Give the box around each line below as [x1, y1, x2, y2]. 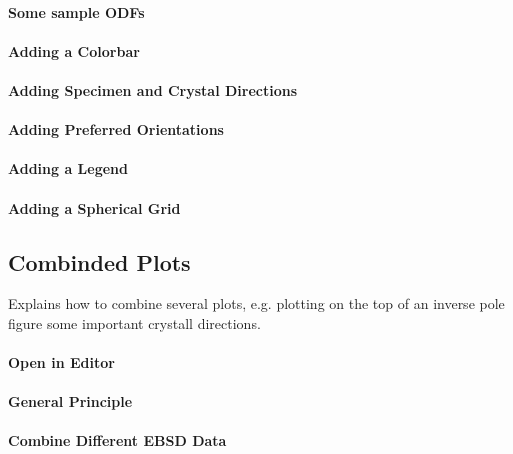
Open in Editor [8, 352, 115, 373]
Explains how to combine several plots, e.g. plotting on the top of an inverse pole [8, 293, 505, 314]
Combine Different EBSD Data [8, 430, 227, 451]
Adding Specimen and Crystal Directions [8, 79, 298, 100]
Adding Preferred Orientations [8, 119, 224, 140]
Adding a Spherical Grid [8, 197, 181, 218]
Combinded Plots [8, 246, 191, 277]
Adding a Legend [8, 158, 129, 179]
